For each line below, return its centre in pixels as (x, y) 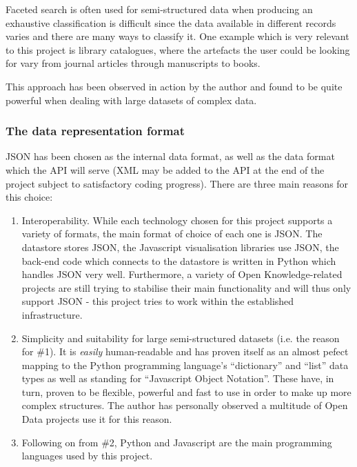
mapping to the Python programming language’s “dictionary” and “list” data (185, 365)
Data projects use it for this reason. (97, 419)
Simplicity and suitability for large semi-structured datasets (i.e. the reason (181, 338)
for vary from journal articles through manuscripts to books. (133, 63)
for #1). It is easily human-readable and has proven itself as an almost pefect (185, 351)
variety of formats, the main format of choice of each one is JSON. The (172, 233)
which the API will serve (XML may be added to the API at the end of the (165, 169)
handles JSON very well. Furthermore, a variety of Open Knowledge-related (182, 274)
